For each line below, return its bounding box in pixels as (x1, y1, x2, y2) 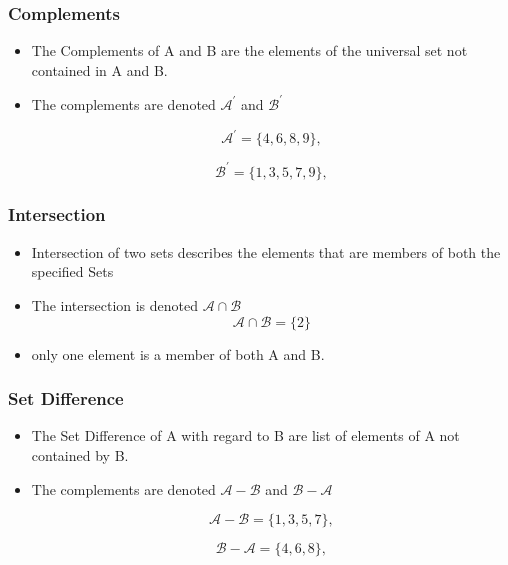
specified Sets (31, 261, 114, 282)
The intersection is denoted (31, 294, 199, 315)
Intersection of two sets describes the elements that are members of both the (31, 241, 501, 262)
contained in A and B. (31, 59, 168, 80)
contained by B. (31, 444, 129, 465)
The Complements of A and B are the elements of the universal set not (31, 40, 468, 61)
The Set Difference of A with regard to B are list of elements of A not (31, 425, 460, 446)
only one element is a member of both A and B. (31, 343, 325, 364)
